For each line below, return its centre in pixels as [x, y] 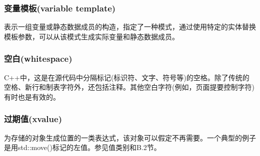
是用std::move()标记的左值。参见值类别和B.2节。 [82, 147]
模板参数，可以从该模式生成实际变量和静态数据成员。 [91, 36]
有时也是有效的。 [32, 96]
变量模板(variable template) [60, 8]
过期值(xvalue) [33, 119]
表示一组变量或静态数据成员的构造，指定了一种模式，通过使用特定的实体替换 [130, 27]
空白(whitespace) [38, 59]
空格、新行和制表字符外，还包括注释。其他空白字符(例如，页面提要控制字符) [129, 87]
